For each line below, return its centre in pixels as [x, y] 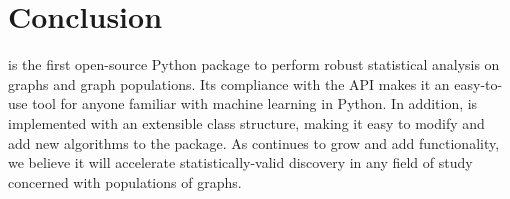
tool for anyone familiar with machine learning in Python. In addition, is [255, 103]
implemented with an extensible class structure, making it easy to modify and [246, 122]
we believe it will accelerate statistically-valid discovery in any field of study [240, 162]
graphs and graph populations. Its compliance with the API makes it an [229, 83]
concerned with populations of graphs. [125, 181]
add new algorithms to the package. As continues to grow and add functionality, [254, 142]
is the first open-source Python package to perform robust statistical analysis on [254, 64]
